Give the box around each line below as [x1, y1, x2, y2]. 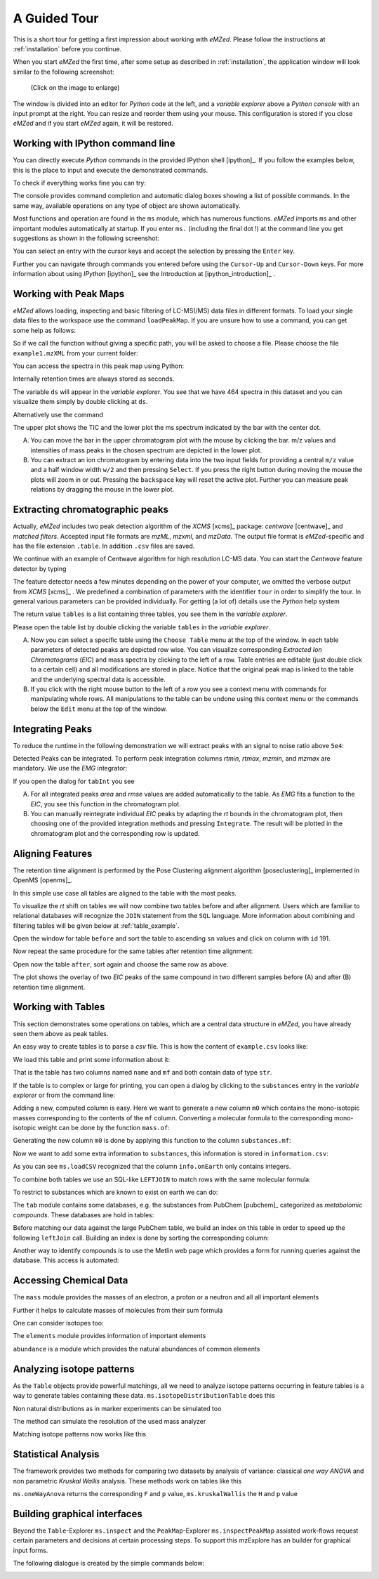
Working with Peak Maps [13, 288, 125, 300]
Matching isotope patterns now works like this [13, 1430, 147, 1439]
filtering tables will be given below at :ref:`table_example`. [13, 921, 180, 930]
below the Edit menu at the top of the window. [30, 705, 168, 713]
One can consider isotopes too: [13, 1319, 105, 1328]
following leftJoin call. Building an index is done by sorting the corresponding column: [13, 1233, 270, 1242]
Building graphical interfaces [13, 1507, 143, 1520]
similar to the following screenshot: [13, 67, 115, 76]
